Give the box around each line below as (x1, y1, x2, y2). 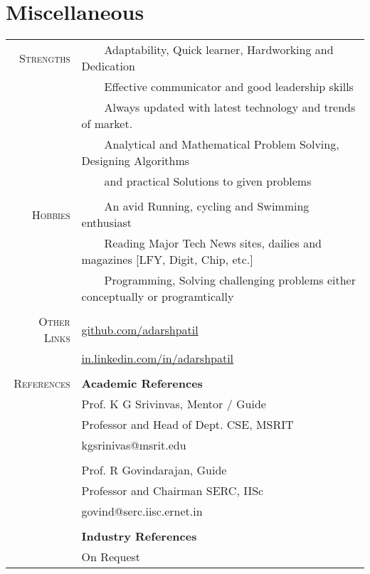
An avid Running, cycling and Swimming (104, 198, 310, 215)
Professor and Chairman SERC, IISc (81, 482, 264, 499)
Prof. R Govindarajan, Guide (81, 462, 227, 479)
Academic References (81, 375, 203, 392)
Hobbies (31, 206, 70, 223)
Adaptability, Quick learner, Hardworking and (104, 41, 334, 58)
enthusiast (81, 214, 132, 231)
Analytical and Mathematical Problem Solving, (104, 136, 339, 153)
